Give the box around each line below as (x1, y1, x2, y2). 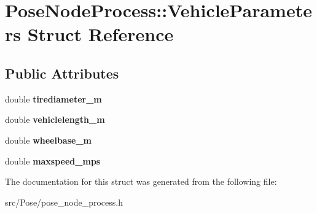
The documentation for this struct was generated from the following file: (5, 175, 277, 188)
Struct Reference (27, 21, 174, 47)
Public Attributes (5, 63, 119, 82)
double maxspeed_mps (5, 154, 101, 167)
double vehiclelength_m (5, 113, 105, 126)
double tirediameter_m (5, 92, 102, 105)
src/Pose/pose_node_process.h (5, 195, 123, 208)
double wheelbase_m (5, 133, 92, 146)
